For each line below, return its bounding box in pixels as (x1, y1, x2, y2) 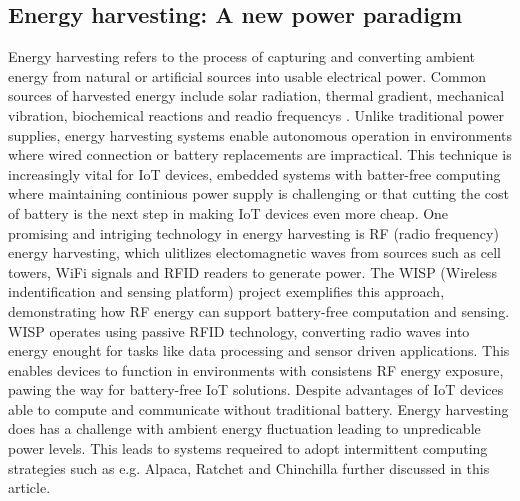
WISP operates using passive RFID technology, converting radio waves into (8, 320, 470, 341)
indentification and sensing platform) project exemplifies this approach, (8, 281, 445, 302)
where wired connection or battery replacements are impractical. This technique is (8, 144, 512, 165)
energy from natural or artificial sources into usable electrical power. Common (8, 65, 487, 86)
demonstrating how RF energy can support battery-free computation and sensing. (8, 300, 510, 321)
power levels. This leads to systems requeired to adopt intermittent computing (8, 438, 488, 459)
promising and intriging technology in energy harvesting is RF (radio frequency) (8, 222, 499, 243)
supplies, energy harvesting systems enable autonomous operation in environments (8, 124, 512, 145)
